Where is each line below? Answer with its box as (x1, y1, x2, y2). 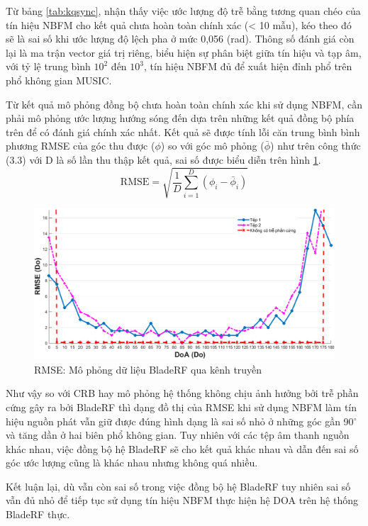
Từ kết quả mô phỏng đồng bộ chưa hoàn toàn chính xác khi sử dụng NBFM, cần (6, 96, 362, 111)
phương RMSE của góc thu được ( (6, 138, 155, 153)
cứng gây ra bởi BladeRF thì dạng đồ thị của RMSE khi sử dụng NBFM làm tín (6, 399, 357, 414)
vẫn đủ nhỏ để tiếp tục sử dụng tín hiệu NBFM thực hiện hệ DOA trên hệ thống (6, 493, 358, 508)
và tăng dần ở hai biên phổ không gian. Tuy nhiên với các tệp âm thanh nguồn (6, 427, 350, 442)
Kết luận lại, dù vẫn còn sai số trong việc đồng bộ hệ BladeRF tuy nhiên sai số (6, 479, 351, 493)
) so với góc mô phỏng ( (160, 138, 264, 153)
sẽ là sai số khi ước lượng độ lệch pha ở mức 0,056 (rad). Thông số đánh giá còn (6, 31, 355, 46)
